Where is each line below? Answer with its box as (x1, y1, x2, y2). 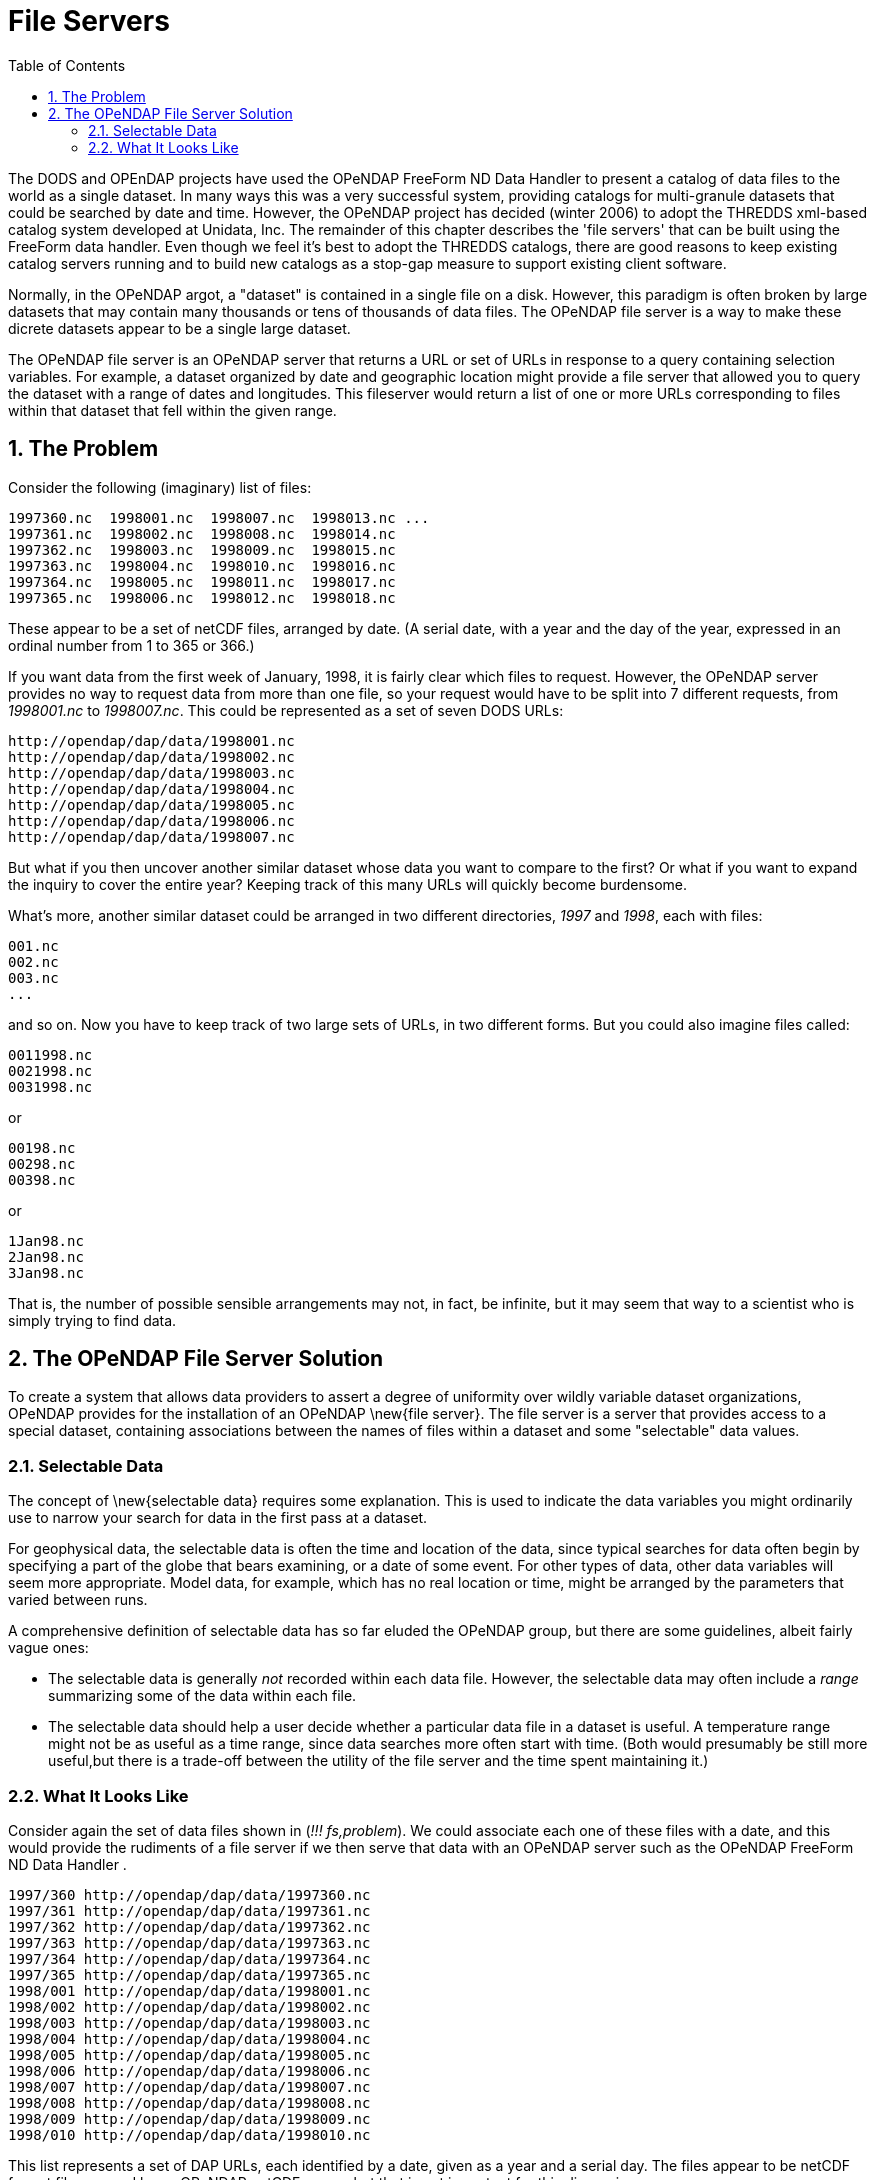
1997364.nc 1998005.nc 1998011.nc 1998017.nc (8, 573, 396, 590)
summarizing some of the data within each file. (48, 1687, 357, 1705)
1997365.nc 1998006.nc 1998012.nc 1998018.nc (8, 589, 396, 606)
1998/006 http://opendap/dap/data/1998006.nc (8, 2062, 371, 2079)
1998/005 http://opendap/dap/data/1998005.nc (8, 2046, 371, 2063)
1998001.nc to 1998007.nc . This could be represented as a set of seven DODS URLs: (8, 701, 564, 719)
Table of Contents (8, 56, 126, 74)
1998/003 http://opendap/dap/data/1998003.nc (8, 2014, 371, 2031)
